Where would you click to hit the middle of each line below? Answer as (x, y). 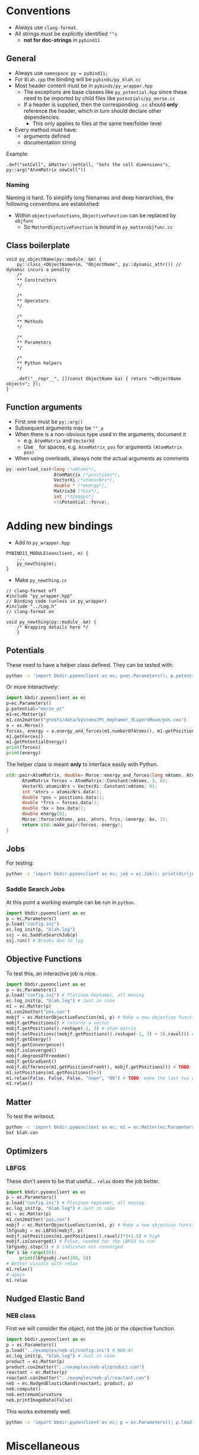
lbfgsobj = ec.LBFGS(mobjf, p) (45, 1230)
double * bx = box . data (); (54, 808)
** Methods (30, 322)
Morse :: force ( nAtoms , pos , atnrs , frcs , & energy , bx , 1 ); (95, 819)
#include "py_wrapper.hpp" (39, 596)
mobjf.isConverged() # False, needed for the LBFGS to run (81, 1241)
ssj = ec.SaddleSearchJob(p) (42, 935)
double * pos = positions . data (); (63, 797)
